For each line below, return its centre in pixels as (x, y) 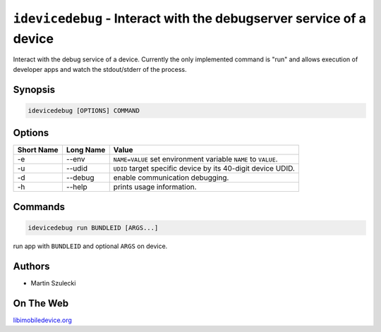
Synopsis (34, 89)
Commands (39, 207)
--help (77, 187)
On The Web (41, 303)
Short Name (38, 150)
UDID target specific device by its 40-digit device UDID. (204, 168)
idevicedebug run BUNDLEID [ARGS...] (93, 228)
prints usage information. (155, 187)
